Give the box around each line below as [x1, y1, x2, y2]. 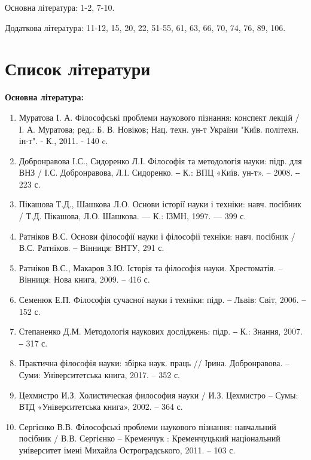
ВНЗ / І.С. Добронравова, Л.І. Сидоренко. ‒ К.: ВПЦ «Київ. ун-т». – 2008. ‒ [19, 166, 300, 179]
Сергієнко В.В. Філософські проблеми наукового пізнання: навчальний [19, 420, 276, 433]
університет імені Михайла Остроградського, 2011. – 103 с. [19, 443, 236, 456]
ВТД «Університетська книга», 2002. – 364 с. [19, 400, 183, 413]
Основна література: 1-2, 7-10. [5, 1, 115, 13]
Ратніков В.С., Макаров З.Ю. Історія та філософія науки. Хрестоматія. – [19, 261, 283, 274]
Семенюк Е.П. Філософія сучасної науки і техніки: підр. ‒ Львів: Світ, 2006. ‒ [19, 293, 306, 306]
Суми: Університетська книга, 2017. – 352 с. [19, 369, 180, 381]
